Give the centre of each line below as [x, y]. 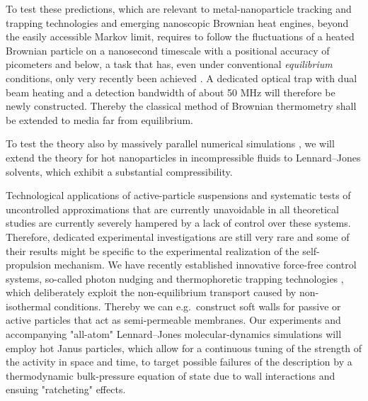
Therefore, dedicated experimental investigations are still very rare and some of [178, 236]
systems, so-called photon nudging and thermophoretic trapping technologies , [175, 278]
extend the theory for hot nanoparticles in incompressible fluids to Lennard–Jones [183, 157]
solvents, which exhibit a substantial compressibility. [119, 171]
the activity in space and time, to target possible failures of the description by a [179, 362]
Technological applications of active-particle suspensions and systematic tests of [178, 195]
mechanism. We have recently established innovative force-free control [205, 265]
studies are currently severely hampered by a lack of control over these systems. [178, 223]
